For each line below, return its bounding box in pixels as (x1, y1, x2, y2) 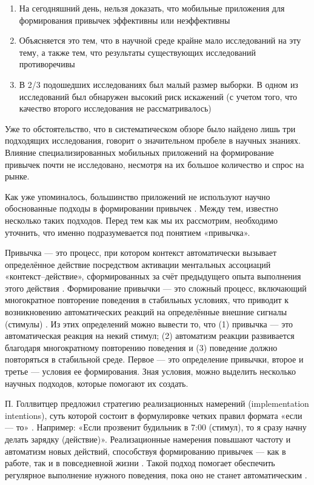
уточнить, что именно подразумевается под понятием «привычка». (5, 226, 250, 238)
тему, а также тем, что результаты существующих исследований (19, 45, 256, 58)
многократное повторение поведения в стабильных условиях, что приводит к (5, 293, 289, 306)
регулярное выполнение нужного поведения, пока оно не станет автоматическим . (5, 468, 307, 481)
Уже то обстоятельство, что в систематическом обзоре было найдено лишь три (5, 122, 296, 135)
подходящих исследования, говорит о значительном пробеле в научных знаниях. (5, 134, 301, 147)
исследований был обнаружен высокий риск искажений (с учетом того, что (19, 90, 297, 102)
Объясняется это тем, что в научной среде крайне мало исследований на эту (19, 34, 301, 47)
